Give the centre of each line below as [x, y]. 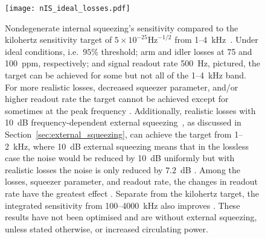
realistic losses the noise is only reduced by [84, 169]
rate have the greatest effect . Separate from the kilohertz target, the [132, 193]
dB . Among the [210, 169]
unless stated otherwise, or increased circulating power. [107, 228]
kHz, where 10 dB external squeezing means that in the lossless [131, 146]
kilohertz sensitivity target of [59, 40]
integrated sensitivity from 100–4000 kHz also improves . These [123, 205]
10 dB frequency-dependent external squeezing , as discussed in [123, 122]
